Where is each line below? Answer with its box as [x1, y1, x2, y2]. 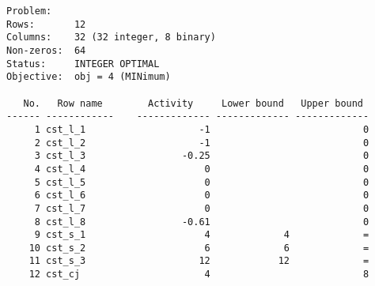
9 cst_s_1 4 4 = [34, 229, 369, 241]
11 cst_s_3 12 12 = [28, 255, 369, 267]
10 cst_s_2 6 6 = [28, 242, 369, 254]
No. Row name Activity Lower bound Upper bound [23, 97, 364, 109]
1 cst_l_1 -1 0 [34, 123, 369, 135]
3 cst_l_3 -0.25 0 [34, 150, 369, 162]
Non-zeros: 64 [6, 44, 86, 56]
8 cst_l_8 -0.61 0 [34, 216, 369, 228]
